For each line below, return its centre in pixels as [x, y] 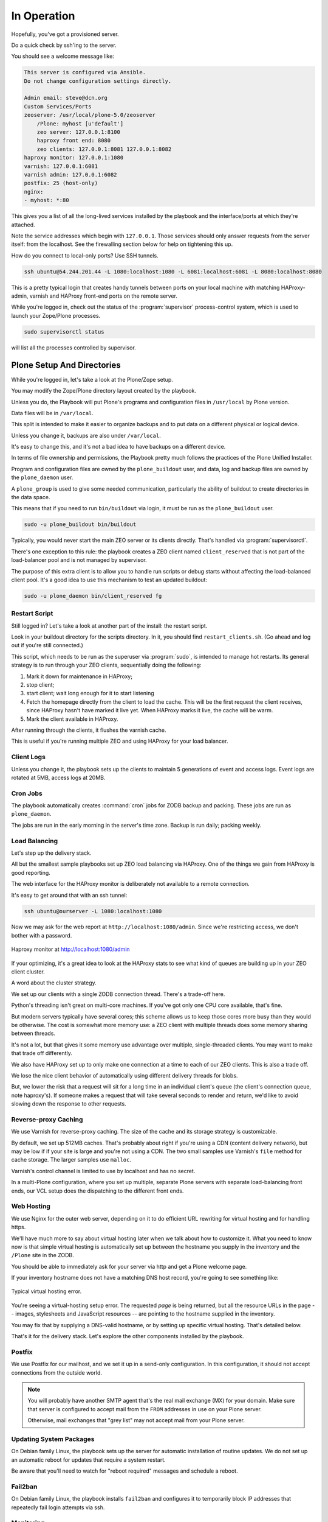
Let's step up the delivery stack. [51, 853]
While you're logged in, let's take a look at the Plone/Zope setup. [92, 379]
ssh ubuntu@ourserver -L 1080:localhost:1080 [93, 911]
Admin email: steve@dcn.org [66, 98]
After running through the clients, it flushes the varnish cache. [89, 730]
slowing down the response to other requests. [69, 1104]
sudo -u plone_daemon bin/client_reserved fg [93, 596]
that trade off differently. [42, 1053]
